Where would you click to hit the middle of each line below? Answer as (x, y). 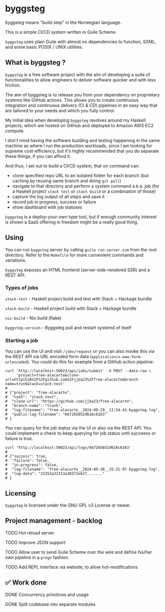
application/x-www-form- (117, 357)
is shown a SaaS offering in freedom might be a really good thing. (72, 222)
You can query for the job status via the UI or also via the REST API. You (78, 428)
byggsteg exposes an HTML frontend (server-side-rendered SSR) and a (78, 270)
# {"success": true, (26, 457)
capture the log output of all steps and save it (58, 196)
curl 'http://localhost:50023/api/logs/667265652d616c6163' (68, 448)
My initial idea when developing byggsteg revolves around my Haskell (75, 120)
